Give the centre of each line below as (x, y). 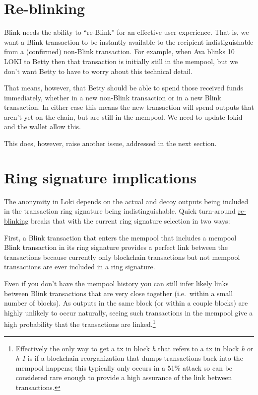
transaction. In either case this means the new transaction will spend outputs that (129, 107)
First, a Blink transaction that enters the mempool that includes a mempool (120, 237)
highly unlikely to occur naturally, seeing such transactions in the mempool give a (129, 312)
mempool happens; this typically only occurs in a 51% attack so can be (124, 367)
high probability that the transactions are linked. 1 (80, 323)
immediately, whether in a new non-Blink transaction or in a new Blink (113, 97)
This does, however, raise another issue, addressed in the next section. (110, 143)
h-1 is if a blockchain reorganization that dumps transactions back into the (129, 358)
